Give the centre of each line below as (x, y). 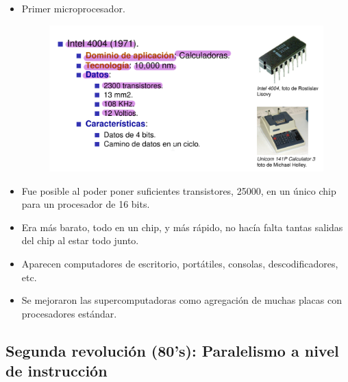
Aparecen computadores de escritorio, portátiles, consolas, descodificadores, (180, 263)
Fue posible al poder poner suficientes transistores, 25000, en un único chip (179, 190)
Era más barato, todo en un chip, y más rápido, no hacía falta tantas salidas (182, 227)
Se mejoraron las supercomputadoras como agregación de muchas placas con (182, 300)
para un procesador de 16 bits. (86, 204)
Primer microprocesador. (73, 8)
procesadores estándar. (69, 313)
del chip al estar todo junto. (80, 240)
